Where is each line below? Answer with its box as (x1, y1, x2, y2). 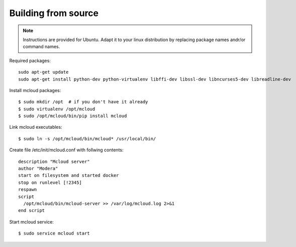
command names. (23, 44, 60, 50)
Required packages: (9, 58, 51, 64)
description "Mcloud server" (18, 158, 90, 164)
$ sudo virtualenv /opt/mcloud (18, 106, 95, 112)
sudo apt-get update (18, 69, 69, 75)
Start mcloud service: (9, 218, 54, 225)
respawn (18, 187, 37, 192)
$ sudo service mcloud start (18, 230, 90, 236)
